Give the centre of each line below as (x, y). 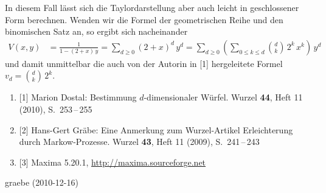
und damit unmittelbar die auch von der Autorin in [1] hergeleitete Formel (144, 63)
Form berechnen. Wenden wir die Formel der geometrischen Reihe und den (144, 19)
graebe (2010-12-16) (42, 182)
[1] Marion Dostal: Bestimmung (78, 97)
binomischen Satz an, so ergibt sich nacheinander (96, 31)
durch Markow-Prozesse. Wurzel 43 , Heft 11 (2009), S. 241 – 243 (139, 142)
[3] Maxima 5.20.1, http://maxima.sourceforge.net (113, 162)
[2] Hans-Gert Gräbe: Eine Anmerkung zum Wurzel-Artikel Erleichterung (156, 129)
